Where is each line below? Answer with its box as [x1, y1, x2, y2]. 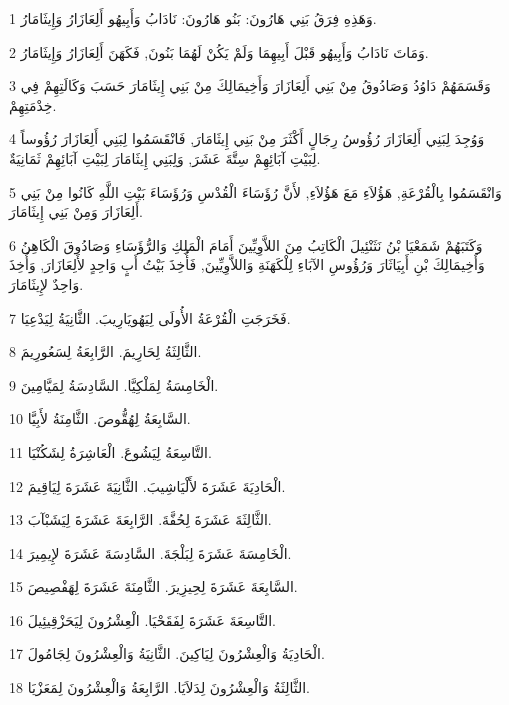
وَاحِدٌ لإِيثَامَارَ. [9, 273, 84, 294]
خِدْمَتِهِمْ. [9, 94, 57, 115]
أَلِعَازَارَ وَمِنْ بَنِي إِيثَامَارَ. [9, 201, 143, 222]
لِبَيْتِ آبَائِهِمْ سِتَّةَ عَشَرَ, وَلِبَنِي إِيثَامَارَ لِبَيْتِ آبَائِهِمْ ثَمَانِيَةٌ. [9, 147, 321, 168]
